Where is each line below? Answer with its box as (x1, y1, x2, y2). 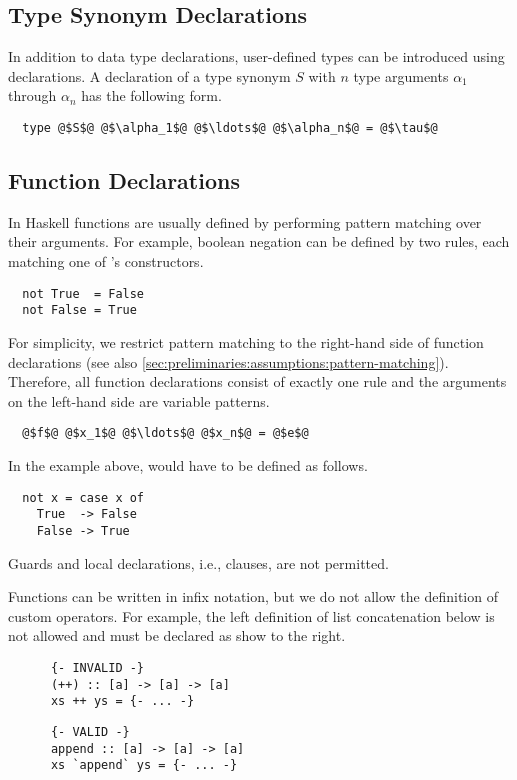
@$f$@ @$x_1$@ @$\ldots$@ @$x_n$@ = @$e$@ (22, 426, 309, 441)
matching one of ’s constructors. (8, 251, 204, 272)
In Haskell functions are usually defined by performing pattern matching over (8, 211, 482, 232)
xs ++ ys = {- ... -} (50, 694, 195, 709)
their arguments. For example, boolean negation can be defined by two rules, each (8, 231, 510, 252)
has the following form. (81, 85, 222, 106)
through (8, 85, 57, 106)
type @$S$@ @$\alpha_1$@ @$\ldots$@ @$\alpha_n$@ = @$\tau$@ (22, 120, 438, 135)
